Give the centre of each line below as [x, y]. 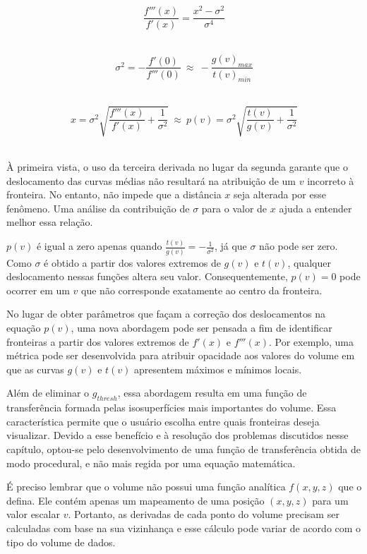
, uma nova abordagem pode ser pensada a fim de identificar [201, 328]
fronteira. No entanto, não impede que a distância [114, 194]
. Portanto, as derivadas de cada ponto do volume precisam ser [204, 514]
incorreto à [331, 180]
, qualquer [309, 262]
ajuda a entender [315, 208]
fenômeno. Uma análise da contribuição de [98, 208]
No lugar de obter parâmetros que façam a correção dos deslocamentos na [166, 314]
